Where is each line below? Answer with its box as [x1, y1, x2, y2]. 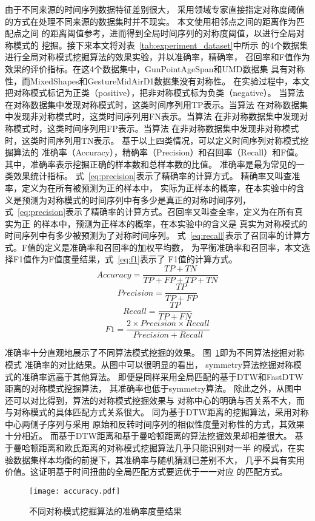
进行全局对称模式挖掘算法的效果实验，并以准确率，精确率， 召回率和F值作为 [5, 50, 310, 63]
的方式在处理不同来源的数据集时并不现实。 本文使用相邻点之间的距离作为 [5, 15, 296, 27]
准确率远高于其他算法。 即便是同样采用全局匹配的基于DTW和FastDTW [21, 370, 303, 383]
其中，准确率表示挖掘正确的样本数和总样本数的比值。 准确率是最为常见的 [5, 157, 296, 170]
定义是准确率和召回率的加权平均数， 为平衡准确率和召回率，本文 [44, 240, 302, 253]
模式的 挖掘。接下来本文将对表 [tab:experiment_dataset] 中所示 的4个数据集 [13, 38, 308, 51]
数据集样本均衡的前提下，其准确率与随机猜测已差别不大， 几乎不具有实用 [13, 453, 305, 466]
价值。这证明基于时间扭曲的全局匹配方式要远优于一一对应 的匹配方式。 [5, 465, 288, 478]
